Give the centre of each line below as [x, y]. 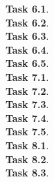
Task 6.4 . [27, 49]
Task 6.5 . [27, 63]
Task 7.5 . [27, 131]
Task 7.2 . [27, 90]
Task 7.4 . [27, 117]
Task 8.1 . [27, 145]
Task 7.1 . [27, 76]
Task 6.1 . [27, 8]
